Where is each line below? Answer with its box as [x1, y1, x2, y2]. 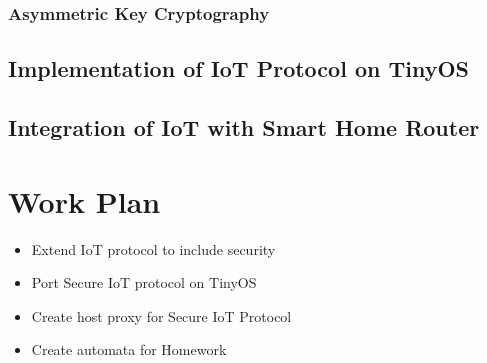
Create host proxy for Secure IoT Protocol [31, 305, 292, 326]
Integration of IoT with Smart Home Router [8, 112, 480, 143]
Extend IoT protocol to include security [31, 238, 276, 259]
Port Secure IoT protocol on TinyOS [31, 272, 257, 293]
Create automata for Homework [31, 339, 227, 360]
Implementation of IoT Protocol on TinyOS [8, 53, 470, 84]
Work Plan [8, 180, 161, 221]
